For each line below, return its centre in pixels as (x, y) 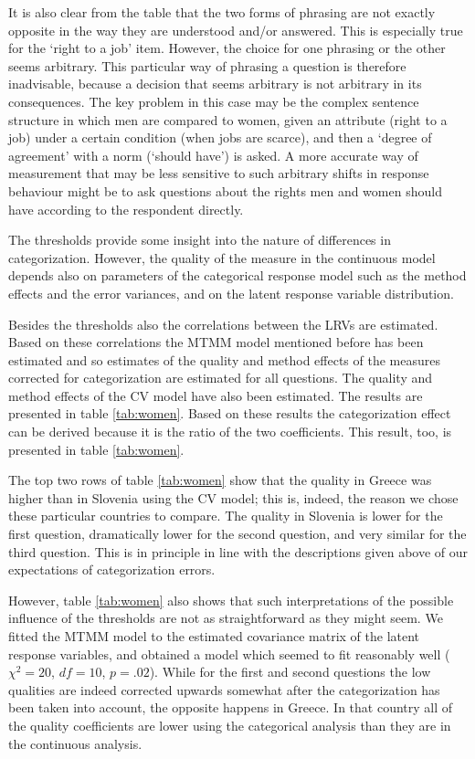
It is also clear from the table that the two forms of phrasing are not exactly (222, 12)
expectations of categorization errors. (112, 569)
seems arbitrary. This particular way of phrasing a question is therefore (207, 65)
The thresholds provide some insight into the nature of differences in (200, 240)
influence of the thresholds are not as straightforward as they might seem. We (226, 618)
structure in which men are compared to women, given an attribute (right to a (228, 119)
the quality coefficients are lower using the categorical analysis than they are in (230, 725)
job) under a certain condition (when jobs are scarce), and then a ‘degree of (220, 137)
